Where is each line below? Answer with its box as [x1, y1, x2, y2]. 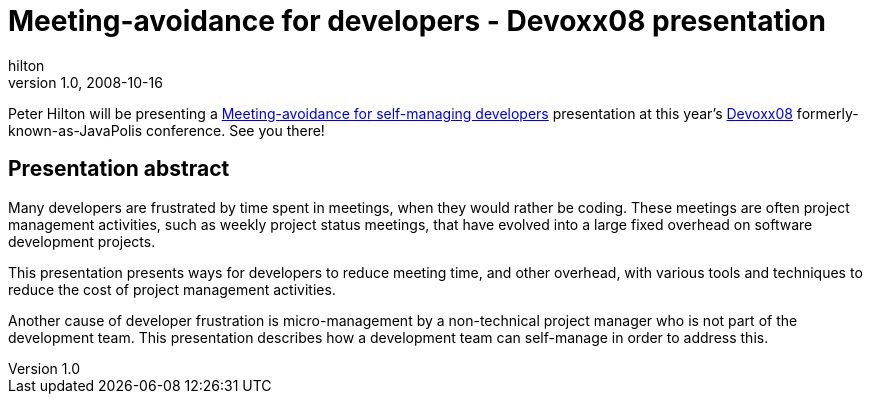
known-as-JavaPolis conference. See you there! [8, 121, 325, 139]
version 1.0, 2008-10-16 [8, 73, 163, 91]
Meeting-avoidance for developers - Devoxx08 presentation [8, 4, 826, 38]
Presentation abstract [8, 156, 230, 182]
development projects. [8, 232, 156, 250]
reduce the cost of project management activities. [8, 280, 336, 298]
